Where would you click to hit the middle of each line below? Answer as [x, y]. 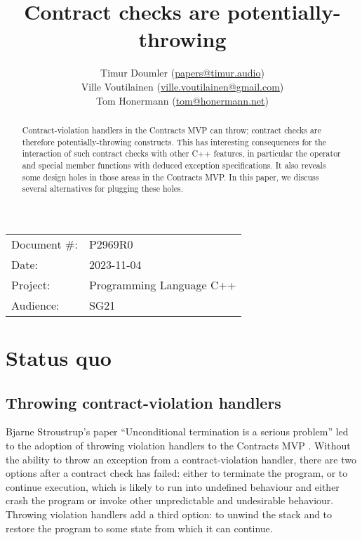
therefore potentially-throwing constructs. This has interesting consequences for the [174, 141]
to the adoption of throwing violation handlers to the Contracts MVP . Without [178, 445]
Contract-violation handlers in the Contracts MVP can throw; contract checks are [172, 130]
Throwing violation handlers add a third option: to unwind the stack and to [169, 514]
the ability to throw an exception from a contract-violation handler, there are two [181, 459]
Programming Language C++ [162, 284]
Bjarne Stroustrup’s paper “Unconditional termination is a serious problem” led [177, 432]
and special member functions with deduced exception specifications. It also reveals [174, 165]
